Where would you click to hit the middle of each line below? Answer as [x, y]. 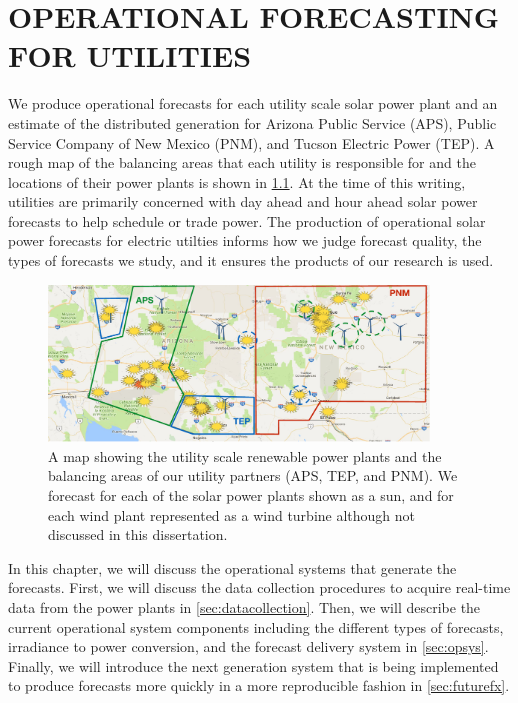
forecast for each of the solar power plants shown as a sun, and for [251, 495]
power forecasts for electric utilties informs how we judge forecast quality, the [245, 240]
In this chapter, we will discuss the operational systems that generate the [232, 567]
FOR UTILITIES [130, 55]
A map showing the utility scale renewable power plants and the [245, 455]
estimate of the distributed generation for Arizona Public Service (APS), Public [252, 122]
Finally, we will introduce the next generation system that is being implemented [253, 665]
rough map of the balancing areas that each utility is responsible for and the [242, 162]
